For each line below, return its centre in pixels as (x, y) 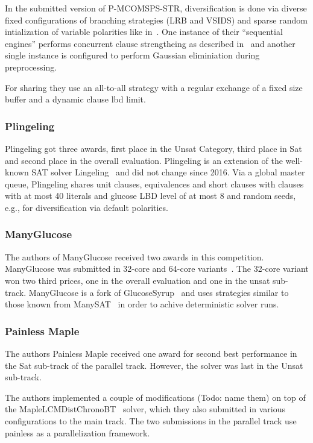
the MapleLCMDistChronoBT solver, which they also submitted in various (145, 409)
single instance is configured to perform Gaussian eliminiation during (132, 55)
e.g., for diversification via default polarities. (87, 207)
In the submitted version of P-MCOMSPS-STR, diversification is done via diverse (156, 8)
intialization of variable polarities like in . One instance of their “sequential (144, 32)
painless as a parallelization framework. (77, 432)
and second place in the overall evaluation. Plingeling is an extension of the (144, 160)
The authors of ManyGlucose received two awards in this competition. (134, 256)
